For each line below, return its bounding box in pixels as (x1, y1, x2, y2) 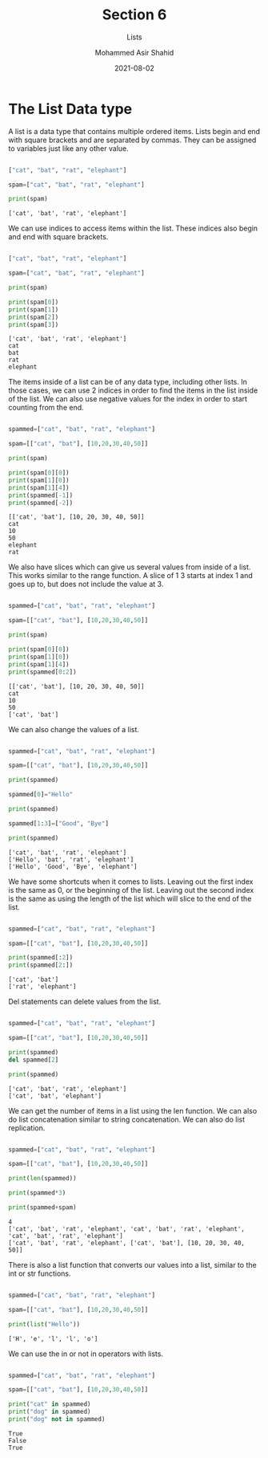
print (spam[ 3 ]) (8, 320, 59, 328)
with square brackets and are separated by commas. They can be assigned (8, 135, 257, 145)
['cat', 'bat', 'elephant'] (8, 1092, 102, 1100)
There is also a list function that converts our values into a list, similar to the (8, 1260, 258, 1269)
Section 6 (102, 6, 167, 24)
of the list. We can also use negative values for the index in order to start (8, 394, 248, 404)
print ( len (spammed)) (8, 1175, 78, 1183)
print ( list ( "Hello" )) (8, 1320, 81, 1328)
